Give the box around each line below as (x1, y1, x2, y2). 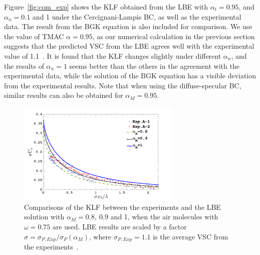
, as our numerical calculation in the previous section (92, 31, 255, 41)
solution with (24, 211, 65, 222)
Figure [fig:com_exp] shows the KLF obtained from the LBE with (4, 2, 208, 12)
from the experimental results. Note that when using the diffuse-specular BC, (4, 80, 241, 90)
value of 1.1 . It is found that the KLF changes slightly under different (4, 50, 221, 61)
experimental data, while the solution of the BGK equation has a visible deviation (4, 70, 256, 81)
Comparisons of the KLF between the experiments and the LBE (24, 201, 221, 212)
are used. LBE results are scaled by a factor (52, 221, 187, 232)
